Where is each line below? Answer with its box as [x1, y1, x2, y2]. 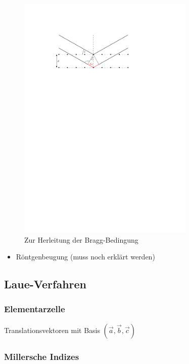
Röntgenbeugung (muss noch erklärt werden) [16, 251, 155, 262]
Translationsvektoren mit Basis [4, 324, 100, 335]
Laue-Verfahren [4, 276, 87, 292]
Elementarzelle [4, 303, 65, 315]
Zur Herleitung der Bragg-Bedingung [24, 234, 138, 245]
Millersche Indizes [4, 350, 79, 362]
